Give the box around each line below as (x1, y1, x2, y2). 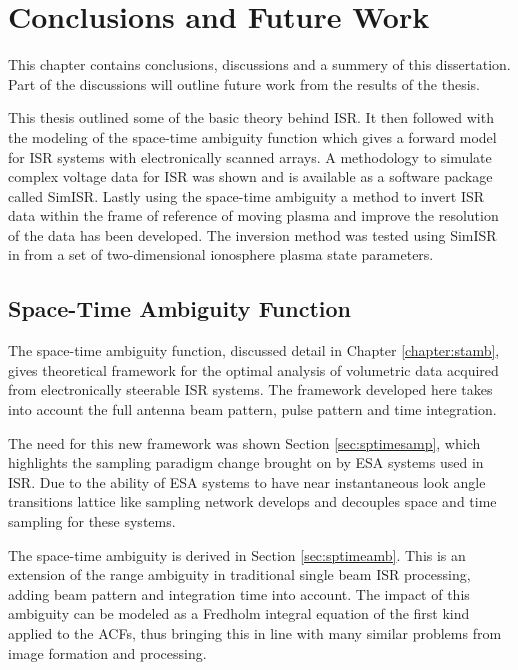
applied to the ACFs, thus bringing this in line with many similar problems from (8, 622, 502, 643)
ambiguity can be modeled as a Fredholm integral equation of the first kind (8, 603, 470, 624)
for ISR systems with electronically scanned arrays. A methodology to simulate (8, 146, 492, 167)
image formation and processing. (8, 642, 207, 663)
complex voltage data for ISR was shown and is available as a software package (8, 166, 493, 187)
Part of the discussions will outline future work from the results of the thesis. (8, 73, 480, 94)
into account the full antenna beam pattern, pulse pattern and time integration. (8, 399, 497, 420)
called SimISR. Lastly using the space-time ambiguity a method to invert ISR (8, 185, 485, 206)
